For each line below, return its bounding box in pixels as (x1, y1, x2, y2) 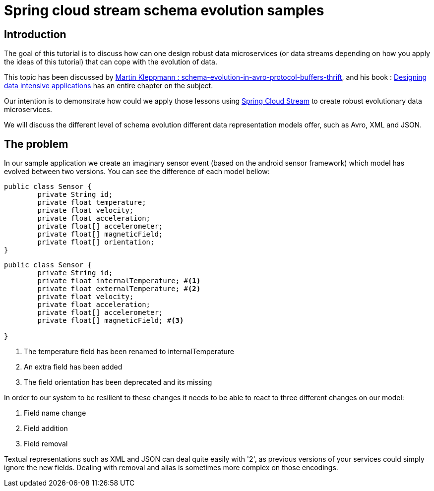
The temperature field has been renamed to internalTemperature (24, 347, 234, 356)
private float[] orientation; (37, 238, 155, 246)
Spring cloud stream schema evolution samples (4, 2, 324, 19)
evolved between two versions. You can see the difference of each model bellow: (4, 167, 270, 176)
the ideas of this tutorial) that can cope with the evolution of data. (4, 58, 218, 66)
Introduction (4, 28, 66, 41)
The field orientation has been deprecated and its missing (24, 378, 212, 387)
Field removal (24, 439, 68, 448)
